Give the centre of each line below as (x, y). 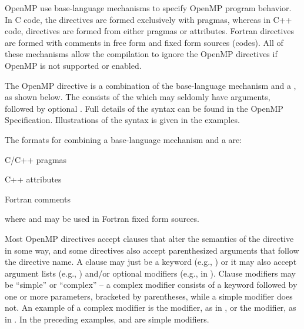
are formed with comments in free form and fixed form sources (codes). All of (144, 42)
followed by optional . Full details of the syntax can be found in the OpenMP (144, 108)
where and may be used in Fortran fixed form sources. (102, 219)
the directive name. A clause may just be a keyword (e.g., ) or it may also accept (151, 262)
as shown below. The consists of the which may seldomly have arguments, (138, 97)
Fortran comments (38, 199)
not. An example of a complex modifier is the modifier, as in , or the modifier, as (151, 308)
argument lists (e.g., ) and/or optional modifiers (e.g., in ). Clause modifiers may (150, 273)
